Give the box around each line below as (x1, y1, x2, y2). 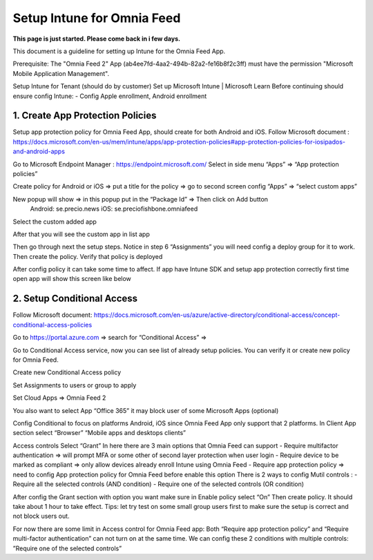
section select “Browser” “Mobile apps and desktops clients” (12, 429, 186, 437)
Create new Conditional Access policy (12, 368, 122, 376)
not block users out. (12, 512, 70, 521)
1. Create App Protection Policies (12, 110, 157, 122)
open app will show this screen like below (12, 275, 131, 283)
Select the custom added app (12, 218, 97, 226)
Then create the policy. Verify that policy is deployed (12, 252, 163, 260)
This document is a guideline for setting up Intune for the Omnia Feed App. (12, 47, 226, 55)
